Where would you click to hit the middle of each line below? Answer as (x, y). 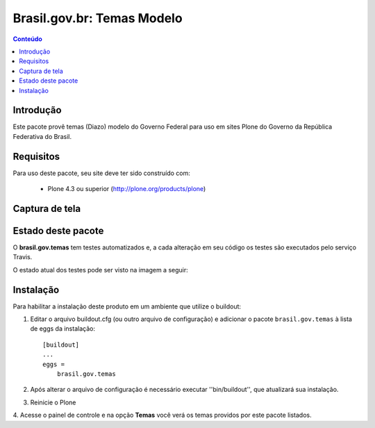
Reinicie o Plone (53, 402)
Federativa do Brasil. (42, 136)
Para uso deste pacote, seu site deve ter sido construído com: (101, 173)
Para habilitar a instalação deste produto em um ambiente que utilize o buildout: (127, 306)
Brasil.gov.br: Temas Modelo (98, 18)
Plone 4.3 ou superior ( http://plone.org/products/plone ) (127, 189)
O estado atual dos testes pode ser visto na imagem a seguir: (101, 270)
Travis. (23, 257)
